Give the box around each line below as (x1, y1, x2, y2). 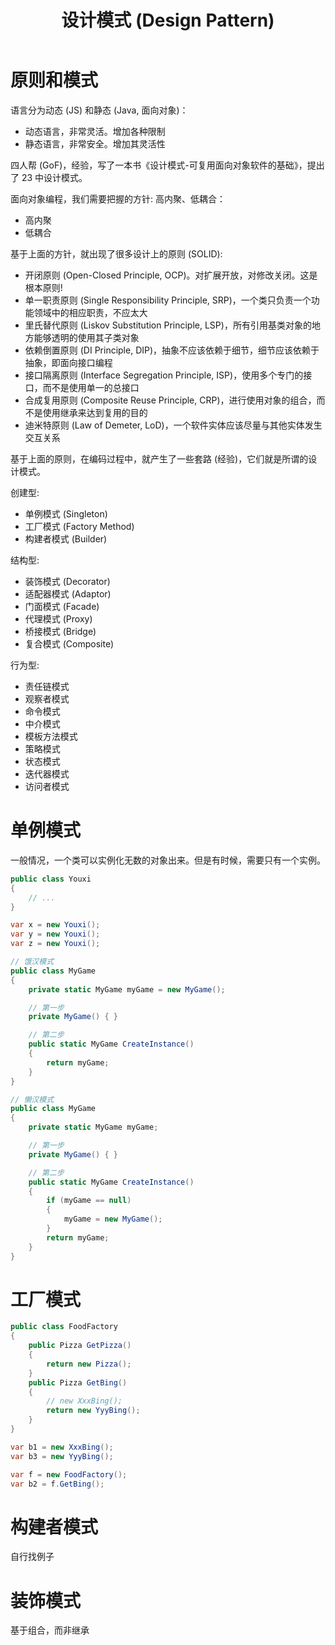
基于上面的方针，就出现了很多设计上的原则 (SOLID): (10, 247, 223, 260)
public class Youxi (10, 874, 92, 884)
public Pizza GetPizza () (28, 1341, 132, 1351)
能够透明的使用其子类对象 (33, 331, 140, 343)
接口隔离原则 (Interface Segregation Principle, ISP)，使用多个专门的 (24, 369, 304, 381)
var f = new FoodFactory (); (10, 1469, 128, 1480)
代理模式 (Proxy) (24, 612, 93, 625)
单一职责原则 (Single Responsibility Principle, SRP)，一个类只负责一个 (24, 294, 312, 306)
